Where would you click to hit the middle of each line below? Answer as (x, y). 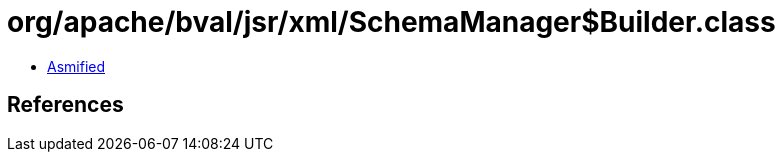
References (65, 105)
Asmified (76, 66)
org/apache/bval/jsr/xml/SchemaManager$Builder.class (391, 22)
